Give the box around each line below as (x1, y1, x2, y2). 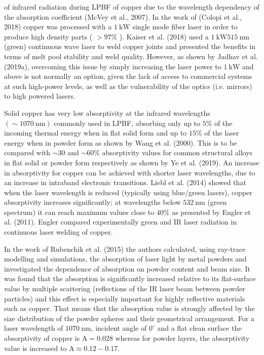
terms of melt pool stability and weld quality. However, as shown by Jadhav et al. (4, 51, 258, 61)
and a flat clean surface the (157, 323, 242, 333)
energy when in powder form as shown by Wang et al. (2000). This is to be (4, 137, 237, 148)
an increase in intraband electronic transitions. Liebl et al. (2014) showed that (4, 177, 246, 188)
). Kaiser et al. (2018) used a (119, 31, 209, 41)
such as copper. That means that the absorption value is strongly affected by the (4, 303, 255, 314)
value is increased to (4, 342, 67, 353)
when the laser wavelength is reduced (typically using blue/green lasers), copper (4, 187, 252, 197)
